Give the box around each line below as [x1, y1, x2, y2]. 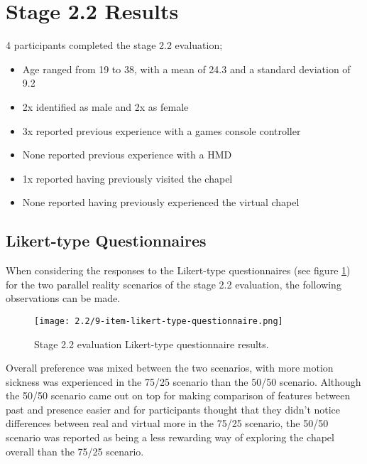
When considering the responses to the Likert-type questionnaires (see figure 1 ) [6, 263, 351, 278]
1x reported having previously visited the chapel [22, 171, 233, 185]
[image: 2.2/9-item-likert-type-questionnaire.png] [34, 315, 283, 326]
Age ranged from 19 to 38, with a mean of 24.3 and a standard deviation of [22, 61, 351, 76]
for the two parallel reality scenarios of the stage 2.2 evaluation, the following [6, 276, 341, 291]
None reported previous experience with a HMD [22, 147, 232, 162]
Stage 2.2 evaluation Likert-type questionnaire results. [34, 336, 269, 351]
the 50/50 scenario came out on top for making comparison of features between [6, 388, 351, 403]
